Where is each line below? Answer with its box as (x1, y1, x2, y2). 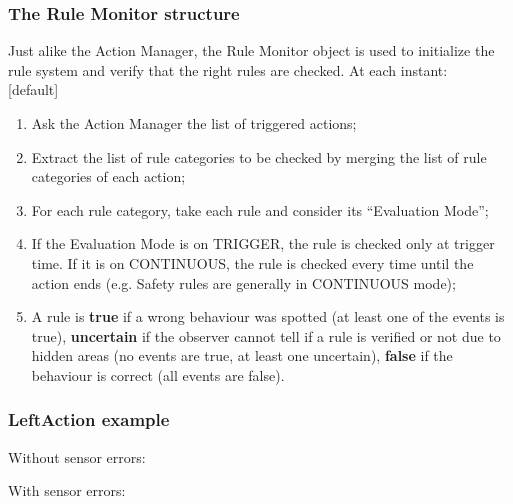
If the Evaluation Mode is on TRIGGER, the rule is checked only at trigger (31, 233, 495, 254)
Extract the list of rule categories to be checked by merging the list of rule (31, 146, 487, 167)
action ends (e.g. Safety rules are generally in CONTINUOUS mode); (31, 272, 456, 293)
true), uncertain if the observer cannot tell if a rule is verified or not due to (31, 325, 501, 346)
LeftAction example (8, 407, 170, 432)
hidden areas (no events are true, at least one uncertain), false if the (31, 345, 453, 366)
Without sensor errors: (8, 446, 146, 467)
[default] (8, 79, 59, 100)
